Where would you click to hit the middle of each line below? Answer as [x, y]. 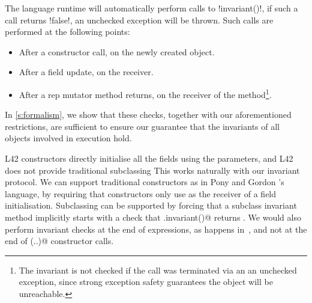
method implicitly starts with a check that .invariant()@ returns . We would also [153, 217]
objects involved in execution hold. [68, 138]
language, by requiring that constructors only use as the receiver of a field [141, 193]
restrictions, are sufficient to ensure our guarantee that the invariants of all [142, 126]
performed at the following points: [67, 32]
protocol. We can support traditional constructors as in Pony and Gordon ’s [145, 182]
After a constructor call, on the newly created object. [117, 51]
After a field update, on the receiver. [86, 72]
